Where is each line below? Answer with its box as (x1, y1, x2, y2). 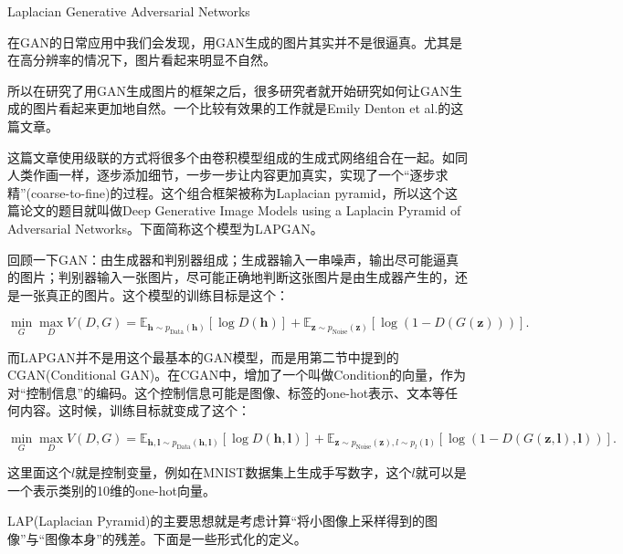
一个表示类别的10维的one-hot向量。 (7, 480, 216, 499)
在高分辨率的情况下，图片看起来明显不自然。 (7, 50, 276, 69)
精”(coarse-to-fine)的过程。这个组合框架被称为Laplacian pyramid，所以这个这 (7, 183, 459, 202)
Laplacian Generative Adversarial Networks (7, 2, 250, 20)
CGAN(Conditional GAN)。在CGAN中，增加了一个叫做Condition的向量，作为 (7, 365, 467, 384)
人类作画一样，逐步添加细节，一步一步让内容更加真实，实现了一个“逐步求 (7, 165, 449, 184)
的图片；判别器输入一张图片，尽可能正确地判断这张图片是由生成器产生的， (7, 267, 455, 287)
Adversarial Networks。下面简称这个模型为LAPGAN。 (7, 218, 323, 237)
